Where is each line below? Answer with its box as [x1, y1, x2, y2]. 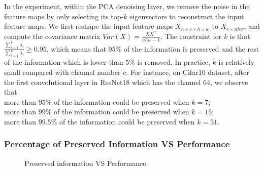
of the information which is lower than [4, 57, 123, 67]
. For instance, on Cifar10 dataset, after [126, 66, 249, 77]
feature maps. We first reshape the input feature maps [4, 21, 173, 31]
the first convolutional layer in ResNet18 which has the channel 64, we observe [4, 76, 248, 87]
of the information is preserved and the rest [123, 43, 259, 54]
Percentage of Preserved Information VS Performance [4, 138, 230, 150]
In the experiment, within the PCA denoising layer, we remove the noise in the [4, 1, 250, 11]
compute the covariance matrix [4, 30, 101, 41]
